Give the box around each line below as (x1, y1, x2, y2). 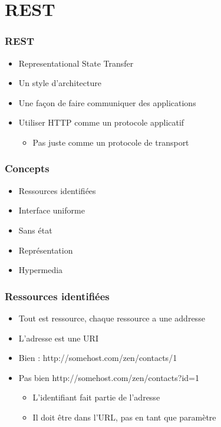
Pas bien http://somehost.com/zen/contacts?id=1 (18, 371, 199, 383)
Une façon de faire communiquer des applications (18, 96, 196, 109)
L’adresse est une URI (18, 331, 98, 344)
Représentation (18, 244, 73, 256)
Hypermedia (18, 264, 63, 276)
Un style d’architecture (18, 77, 101, 89)
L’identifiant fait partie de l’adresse (32, 391, 160, 403)
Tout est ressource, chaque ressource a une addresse (18, 311, 205, 324)
